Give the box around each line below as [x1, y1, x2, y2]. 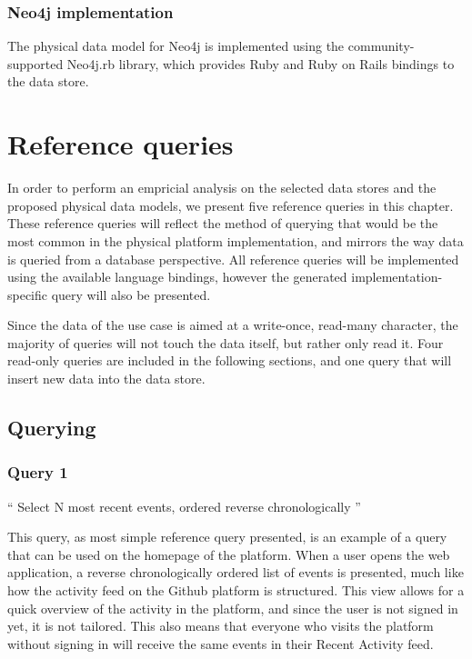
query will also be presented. [51, 285, 211, 304]
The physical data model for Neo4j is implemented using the [7, 36, 345, 55]
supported [7, 54, 64, 73]
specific [7, 285, 48, 304]
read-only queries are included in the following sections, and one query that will [7, 351, 452, 370]
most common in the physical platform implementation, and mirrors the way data [7, 231, 464, 250]
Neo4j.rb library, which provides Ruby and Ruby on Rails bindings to [66, 54, 455, 73]
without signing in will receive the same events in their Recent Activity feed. [7, 634, 434, 653]
